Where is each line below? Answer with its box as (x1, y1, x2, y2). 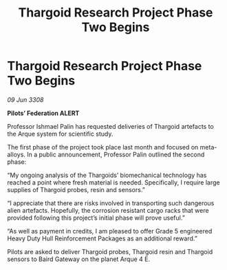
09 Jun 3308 (7, 95, 44, 104)
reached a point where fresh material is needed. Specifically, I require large (7, 178, 220, 187)
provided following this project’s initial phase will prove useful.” (7, 214, 186, 222)
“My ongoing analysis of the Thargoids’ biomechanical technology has (7, 171, 207, 179)
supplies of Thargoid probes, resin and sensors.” (7, 185, 146, 194)
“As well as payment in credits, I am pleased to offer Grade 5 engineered (7, 227, 213, 235)
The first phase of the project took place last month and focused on (7, 143, 199, 151)
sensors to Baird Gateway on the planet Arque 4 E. (7, 255, 150, 263)
